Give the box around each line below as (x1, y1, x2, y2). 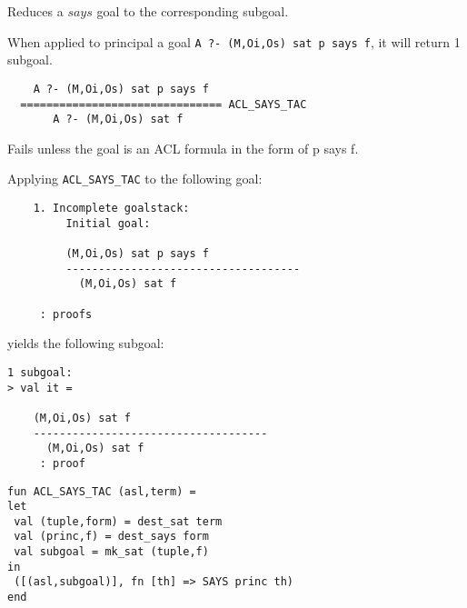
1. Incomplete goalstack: (33, 202, 190, 215)
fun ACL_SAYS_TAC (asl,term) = (7, 484, 196, 498)
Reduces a (7, 2, 64, 20)
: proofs (39, 307, 93, 321)
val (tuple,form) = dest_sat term (14, 514, 223, 528)
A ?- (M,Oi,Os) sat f (53, 113, 184, 126)
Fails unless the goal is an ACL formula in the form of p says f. (7, 138, 359, 157)
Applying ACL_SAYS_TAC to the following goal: (7, 169, 263, 188)
